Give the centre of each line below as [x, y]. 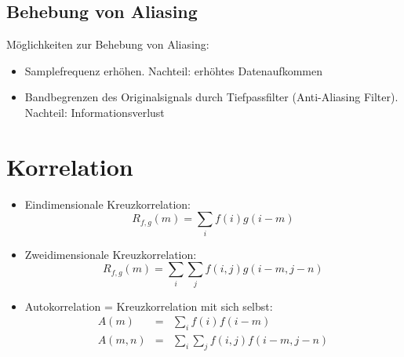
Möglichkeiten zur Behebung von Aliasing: [108, 44]
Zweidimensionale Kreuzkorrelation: [111, 254]
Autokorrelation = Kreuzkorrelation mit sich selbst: [149, 306]
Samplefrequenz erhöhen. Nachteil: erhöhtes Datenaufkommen [173, 70]
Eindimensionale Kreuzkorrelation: [107, 204]
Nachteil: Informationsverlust [95, 112]
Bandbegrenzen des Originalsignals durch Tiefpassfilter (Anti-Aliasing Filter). [211, 97]
